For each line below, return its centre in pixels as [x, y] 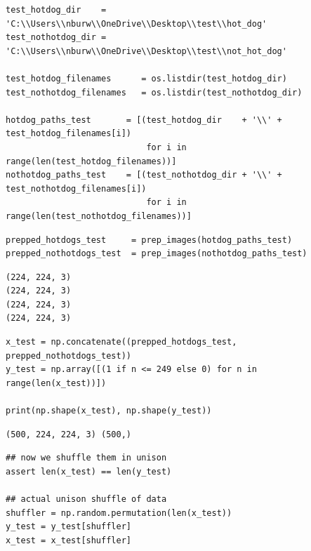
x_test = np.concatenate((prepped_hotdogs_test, [121, 342]
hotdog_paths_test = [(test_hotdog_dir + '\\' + [144, 120]
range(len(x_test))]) [56, 383]
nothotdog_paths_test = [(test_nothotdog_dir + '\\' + [144, 175]
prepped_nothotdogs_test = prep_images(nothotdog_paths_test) [157, 254]
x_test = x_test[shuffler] [68, 540]
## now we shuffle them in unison [86, 458]
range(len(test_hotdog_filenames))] [91, 161]
